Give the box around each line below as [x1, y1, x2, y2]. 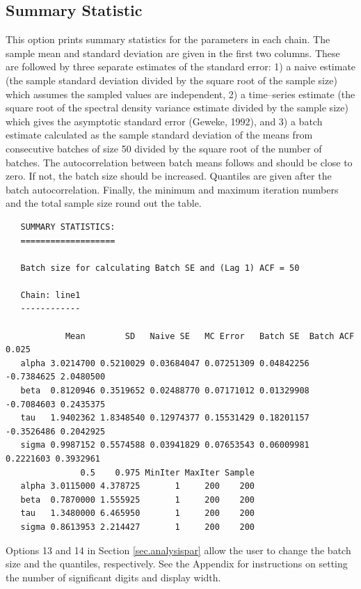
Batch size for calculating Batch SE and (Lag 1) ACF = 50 [20, 262, 300, 273]
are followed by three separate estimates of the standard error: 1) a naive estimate [6, 59, 356, 74]
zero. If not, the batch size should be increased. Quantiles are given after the [6, 168, 332, 183]
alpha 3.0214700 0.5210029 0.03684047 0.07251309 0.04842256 [20, 358, 310, 368]
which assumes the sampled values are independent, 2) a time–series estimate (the [6, 86, 355, 101]
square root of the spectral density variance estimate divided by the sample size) [6, 100, 348, 115]
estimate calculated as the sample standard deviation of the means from [6, 127, 313, 142]
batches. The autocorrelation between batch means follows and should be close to [6, 155, 353, 169]
